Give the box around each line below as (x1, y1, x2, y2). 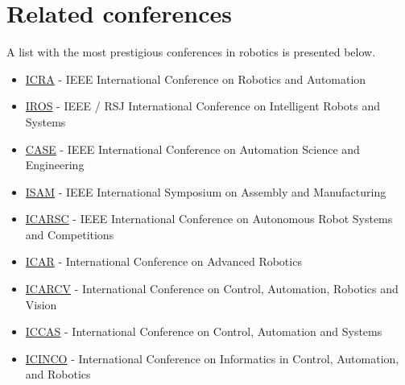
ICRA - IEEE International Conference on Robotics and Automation (25, 70, 366, 87)
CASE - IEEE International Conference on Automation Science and (25, 140, 360, 157)
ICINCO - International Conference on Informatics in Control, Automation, (25, 350, 399, 366)
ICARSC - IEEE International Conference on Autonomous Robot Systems (25, 210, 393, 227)
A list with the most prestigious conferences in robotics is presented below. (6, 43, 376, 60)
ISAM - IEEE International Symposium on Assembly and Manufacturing (25, 183, 386, 200)
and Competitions (25, 226, 114, 242)
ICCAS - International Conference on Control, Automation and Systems (25, 323, 382, 340)
